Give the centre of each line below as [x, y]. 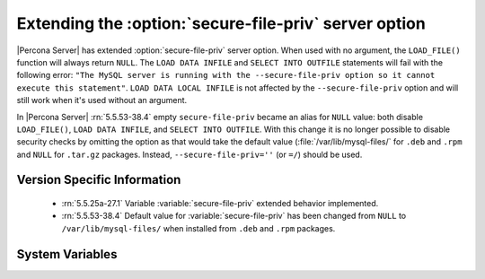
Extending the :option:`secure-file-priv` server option [221, 23]
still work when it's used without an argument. [102, 100]
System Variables [67, 254]
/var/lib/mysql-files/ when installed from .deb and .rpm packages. [198, 228]
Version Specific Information [99, 180]
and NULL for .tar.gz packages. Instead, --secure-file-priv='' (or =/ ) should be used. [190, 154]
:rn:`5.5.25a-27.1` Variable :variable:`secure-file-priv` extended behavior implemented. [220, 204]
